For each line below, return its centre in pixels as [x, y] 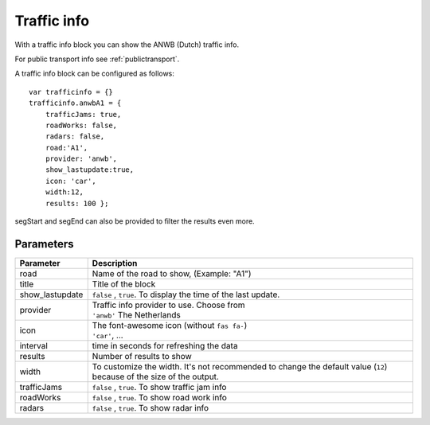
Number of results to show [142, 356]
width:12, [64, 192]
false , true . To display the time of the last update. [186, 294]
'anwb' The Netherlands [136, 314]
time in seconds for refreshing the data [165, 345]
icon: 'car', [70, 181]
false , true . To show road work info [159, 397]
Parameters [44, 244]
